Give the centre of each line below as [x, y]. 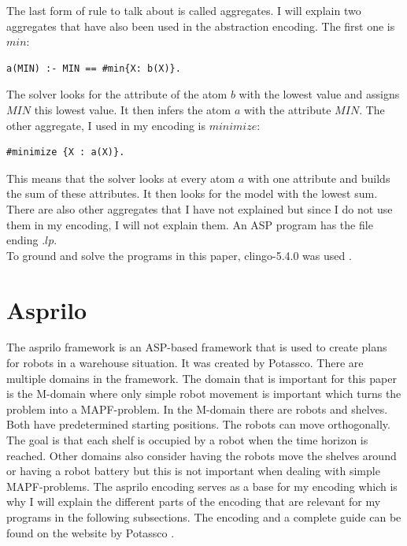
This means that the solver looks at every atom [121, 178]
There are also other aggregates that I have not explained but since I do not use [200, 208]
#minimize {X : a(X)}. [66, 152]
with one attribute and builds [319, 178]
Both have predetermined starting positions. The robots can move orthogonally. [198, 424]
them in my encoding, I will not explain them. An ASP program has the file [190, 224]
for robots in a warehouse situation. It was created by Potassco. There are [185, 363]
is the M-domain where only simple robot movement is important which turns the [204, 394]
